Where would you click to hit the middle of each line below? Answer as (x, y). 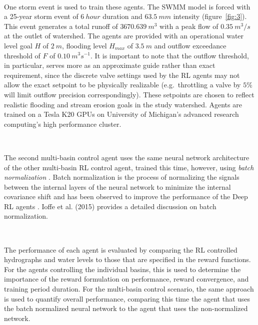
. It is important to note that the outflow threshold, (170, 55)
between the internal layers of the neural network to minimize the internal (117, 186)
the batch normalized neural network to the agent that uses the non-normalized (126, 308)
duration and (122, 16)
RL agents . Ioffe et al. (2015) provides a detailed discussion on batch (110, 206)
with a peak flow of (189, 26)
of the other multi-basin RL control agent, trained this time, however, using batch (129, 167)
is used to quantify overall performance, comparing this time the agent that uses (127, 298)
